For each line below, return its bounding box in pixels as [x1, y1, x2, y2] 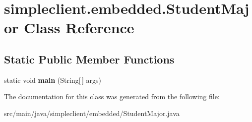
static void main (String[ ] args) [4, 74, 101, 85]
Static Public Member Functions [4, 51, 175, 66]
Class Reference [24, 17, 134, 38]
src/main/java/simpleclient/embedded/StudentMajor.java [4, 108, 180, 118]
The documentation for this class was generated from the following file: [4, 91, 220, 102]
